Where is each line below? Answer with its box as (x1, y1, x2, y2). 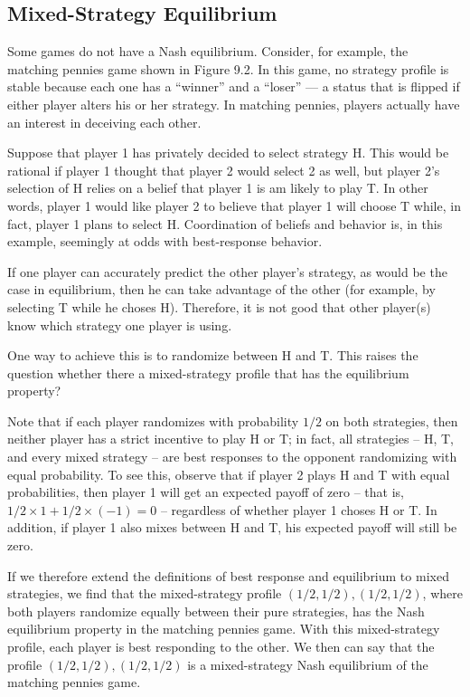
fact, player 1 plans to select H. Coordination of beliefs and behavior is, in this (7, 214, 443, 233)
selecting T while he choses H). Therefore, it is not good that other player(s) (7, 297, 431, 316)
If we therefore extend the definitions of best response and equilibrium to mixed (7, 566, 449, 585)
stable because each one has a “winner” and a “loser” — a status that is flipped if (7, 77, 460, 96)
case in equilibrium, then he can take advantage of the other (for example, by (7, 280, 436, 299)
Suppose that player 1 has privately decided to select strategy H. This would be (7, 143, 449, 162)
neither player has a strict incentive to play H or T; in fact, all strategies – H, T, (7, 429, 454, 448)
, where (422, 584, 463, 603)
